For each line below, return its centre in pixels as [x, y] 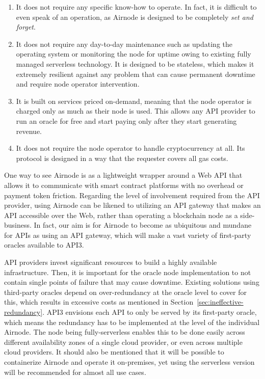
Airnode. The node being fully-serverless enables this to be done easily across [125, 332]
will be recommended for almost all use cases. [75, 372]
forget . [26, 27]
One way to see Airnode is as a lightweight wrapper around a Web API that [123, 175]
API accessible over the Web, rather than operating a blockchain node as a [121, 215]
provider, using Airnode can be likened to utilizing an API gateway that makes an [132, 205]
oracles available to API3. [44, 245]
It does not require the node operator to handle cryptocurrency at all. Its [130, 148]
